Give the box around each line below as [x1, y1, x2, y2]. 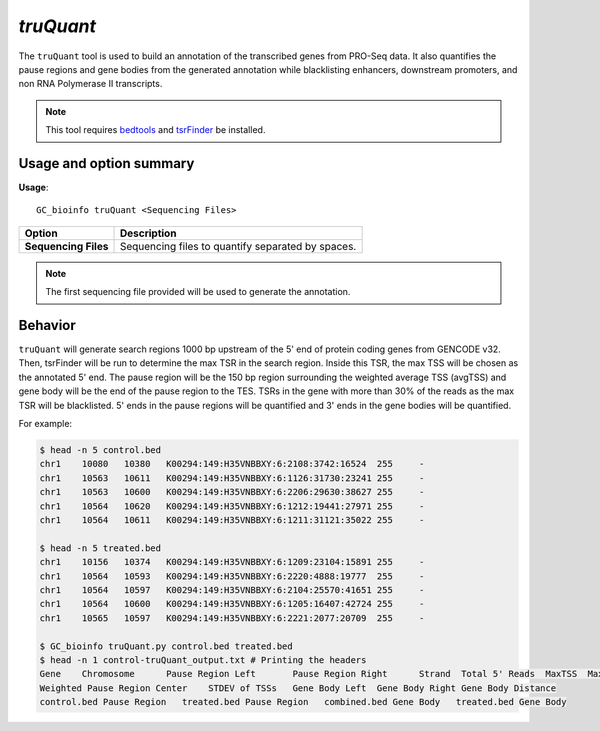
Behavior [18, 317, 77, 334]
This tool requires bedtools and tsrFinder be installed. [45, 124, 266, 136]
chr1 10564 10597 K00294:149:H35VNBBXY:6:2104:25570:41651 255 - [39, 584, 425, 595]
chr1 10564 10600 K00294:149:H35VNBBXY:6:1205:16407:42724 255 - [39, 598, 425, 610]
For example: [18, 418, 73, 430]
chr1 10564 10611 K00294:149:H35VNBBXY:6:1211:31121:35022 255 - [39, 514, 425, 525]
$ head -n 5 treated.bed [39, 542, 162, 554]
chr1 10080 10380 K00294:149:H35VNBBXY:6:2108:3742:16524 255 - [39, 458, 425, 470]
